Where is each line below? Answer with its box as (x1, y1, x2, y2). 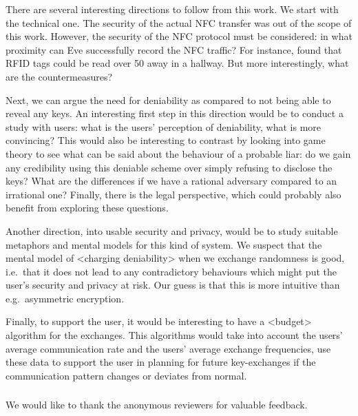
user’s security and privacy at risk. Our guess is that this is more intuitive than (6, 278, 340, 292)
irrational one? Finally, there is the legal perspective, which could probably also (6, 187, 341, 201)
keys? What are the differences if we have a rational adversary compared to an (6, 174, 337, 188)
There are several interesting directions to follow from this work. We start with (6, 2, 339, 16)
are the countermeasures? (6, 69, 113, 83)
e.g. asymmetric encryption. (6, 291, 125, 305)
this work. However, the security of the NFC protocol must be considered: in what (6, 29, 352, 43)
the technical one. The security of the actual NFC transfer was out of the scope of (6, 15, 352, 30)
